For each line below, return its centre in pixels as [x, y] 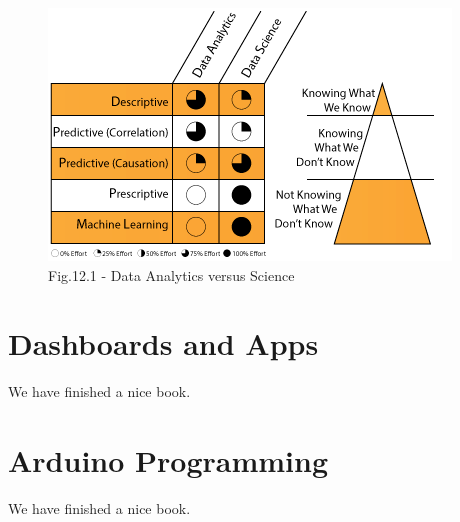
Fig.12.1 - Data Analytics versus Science [171, 274]
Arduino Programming [168, 460]
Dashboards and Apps [163, 343]
